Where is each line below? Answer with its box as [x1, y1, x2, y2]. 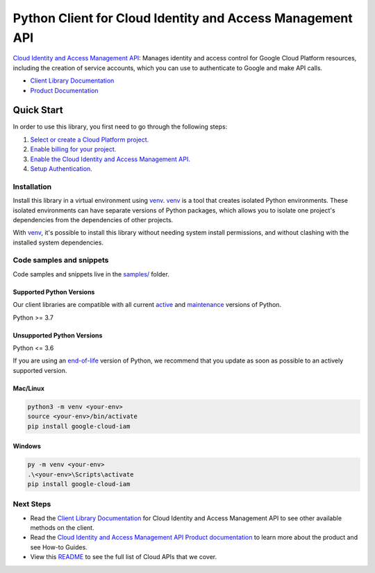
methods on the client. [30, 524, 94, 532]
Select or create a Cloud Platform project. [30, 135, 149, 144]
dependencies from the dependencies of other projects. [12, 215, 174, 224]
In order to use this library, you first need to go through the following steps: [12, 122, 228, 131]
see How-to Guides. [30, 542, 88, 551]
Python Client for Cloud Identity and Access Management [12, 10, 353, 26]
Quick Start [12, 104, 63, 116]
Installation [12, 181, 52, 191]
